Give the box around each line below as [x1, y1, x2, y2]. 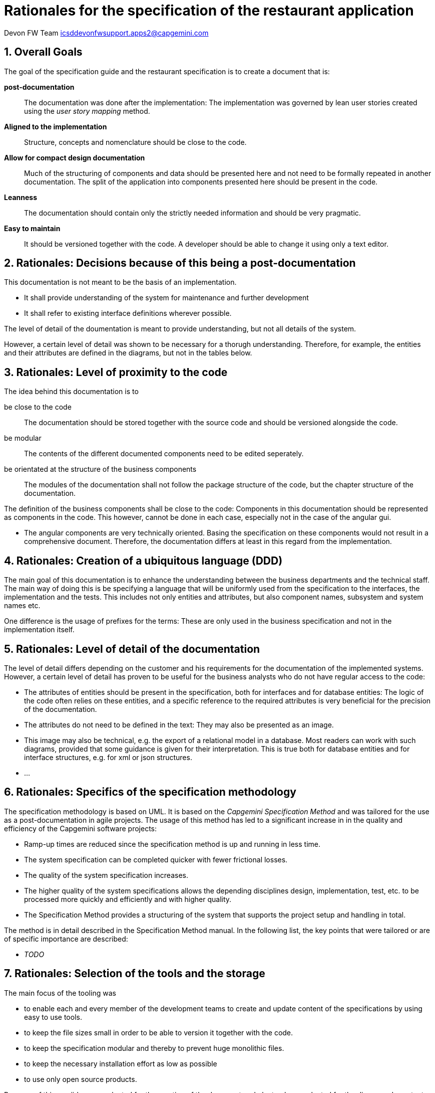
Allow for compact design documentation [4, 153, 145, 162]
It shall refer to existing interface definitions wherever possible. [24, 309, 232, 318]
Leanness [4, 193, 37, 202]
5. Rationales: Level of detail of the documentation [4, 642, 260, 655]
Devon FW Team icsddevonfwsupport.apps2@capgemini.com [4, 28, 209, 37]
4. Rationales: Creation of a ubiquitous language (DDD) [4, 554, 283, 567]
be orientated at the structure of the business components [4, 465, 197, 474]
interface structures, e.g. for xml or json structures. [24, 753, 192, 762]
